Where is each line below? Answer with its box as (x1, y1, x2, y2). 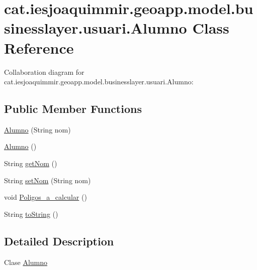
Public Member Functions (4, 101, 142, 116)
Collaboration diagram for (4, 66, 84, 77)
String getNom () (4, 158, 57, 169)
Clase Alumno (4, 256, 48, 267)
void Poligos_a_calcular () (4, 192, 87, 202)
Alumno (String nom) (4, 124, 71, 134)
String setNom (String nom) (4, 175, 91, 185)
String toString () (4, 208, 58, 219)
